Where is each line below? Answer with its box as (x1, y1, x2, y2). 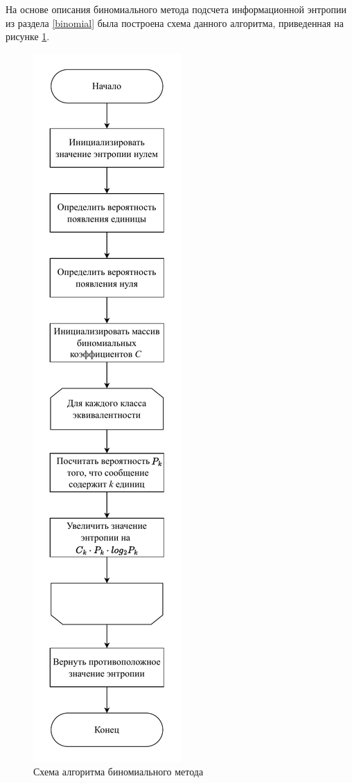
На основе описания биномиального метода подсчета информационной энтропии (6, 2, 346, 16)
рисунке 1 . (6, 29, 50, 44)
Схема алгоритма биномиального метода (33, 764, 204, 779)
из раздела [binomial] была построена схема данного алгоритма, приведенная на (6, 15, 344, 30)
